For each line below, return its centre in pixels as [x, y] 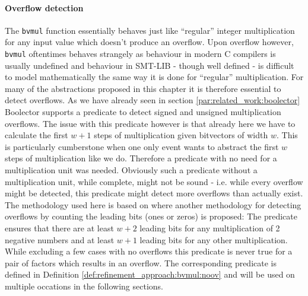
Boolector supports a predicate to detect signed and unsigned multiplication [143, 112]
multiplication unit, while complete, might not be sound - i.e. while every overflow [154, 181]
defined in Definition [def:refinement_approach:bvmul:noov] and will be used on [150, 274]
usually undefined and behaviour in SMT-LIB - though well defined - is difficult [150, 65]
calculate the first [36, 135]
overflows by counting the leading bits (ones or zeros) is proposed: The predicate [151, 216]
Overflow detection [44, 7]
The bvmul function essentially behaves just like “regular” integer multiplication [150, 30]
